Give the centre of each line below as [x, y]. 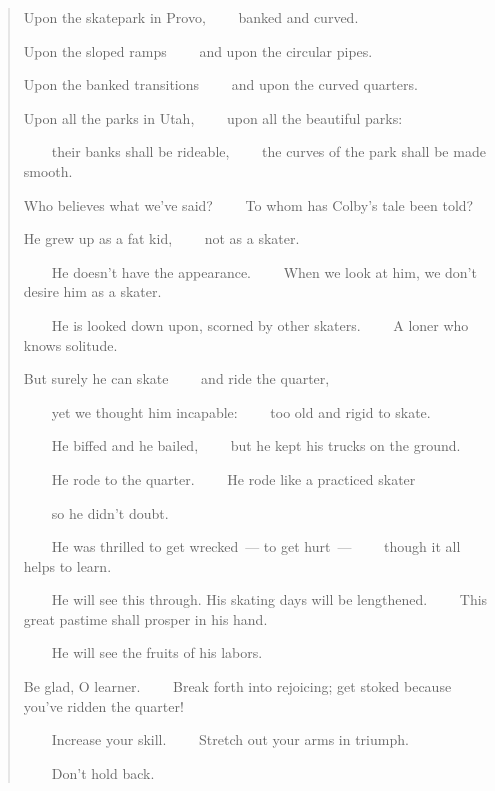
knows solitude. [70, 344]
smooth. [48, 170]
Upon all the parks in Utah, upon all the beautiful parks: [213, 117]
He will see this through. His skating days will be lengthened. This [269, 599]
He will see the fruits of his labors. [157, 652]
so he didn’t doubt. [110, 512]
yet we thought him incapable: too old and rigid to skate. [241, 411]
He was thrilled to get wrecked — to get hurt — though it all [256, 546]
